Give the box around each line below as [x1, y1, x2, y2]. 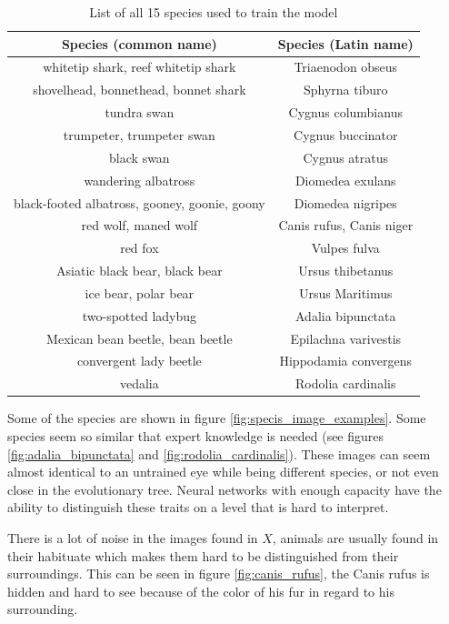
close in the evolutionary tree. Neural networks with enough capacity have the [7, 479, 442, 498]
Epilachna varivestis [290, 328, 402, 347]
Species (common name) [61, 34, 217, 53]
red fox [120, 238, 159, 257]
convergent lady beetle [76, 351, 202, 370]
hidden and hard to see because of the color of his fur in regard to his [7, 581, 394, 600]
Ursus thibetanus [298, 261, 394, 280]
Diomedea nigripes [294, 193, 397, 212]
